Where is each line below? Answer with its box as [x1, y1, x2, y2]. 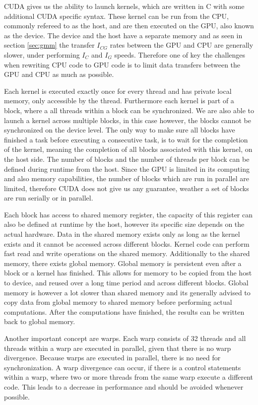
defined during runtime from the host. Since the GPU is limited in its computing [4, 163, 250, 174]
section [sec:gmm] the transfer [4, 40, 95, 50]
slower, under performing [4, 49, 80, 60]
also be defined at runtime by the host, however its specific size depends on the [4, 219, 245, 229]
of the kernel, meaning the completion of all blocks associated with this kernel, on [4, 144, 253, 154]
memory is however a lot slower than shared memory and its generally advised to [4, 287, 251, 297]
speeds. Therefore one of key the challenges [114, 49, 246, 60]
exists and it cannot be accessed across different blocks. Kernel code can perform [4, 238, 250, 249]
